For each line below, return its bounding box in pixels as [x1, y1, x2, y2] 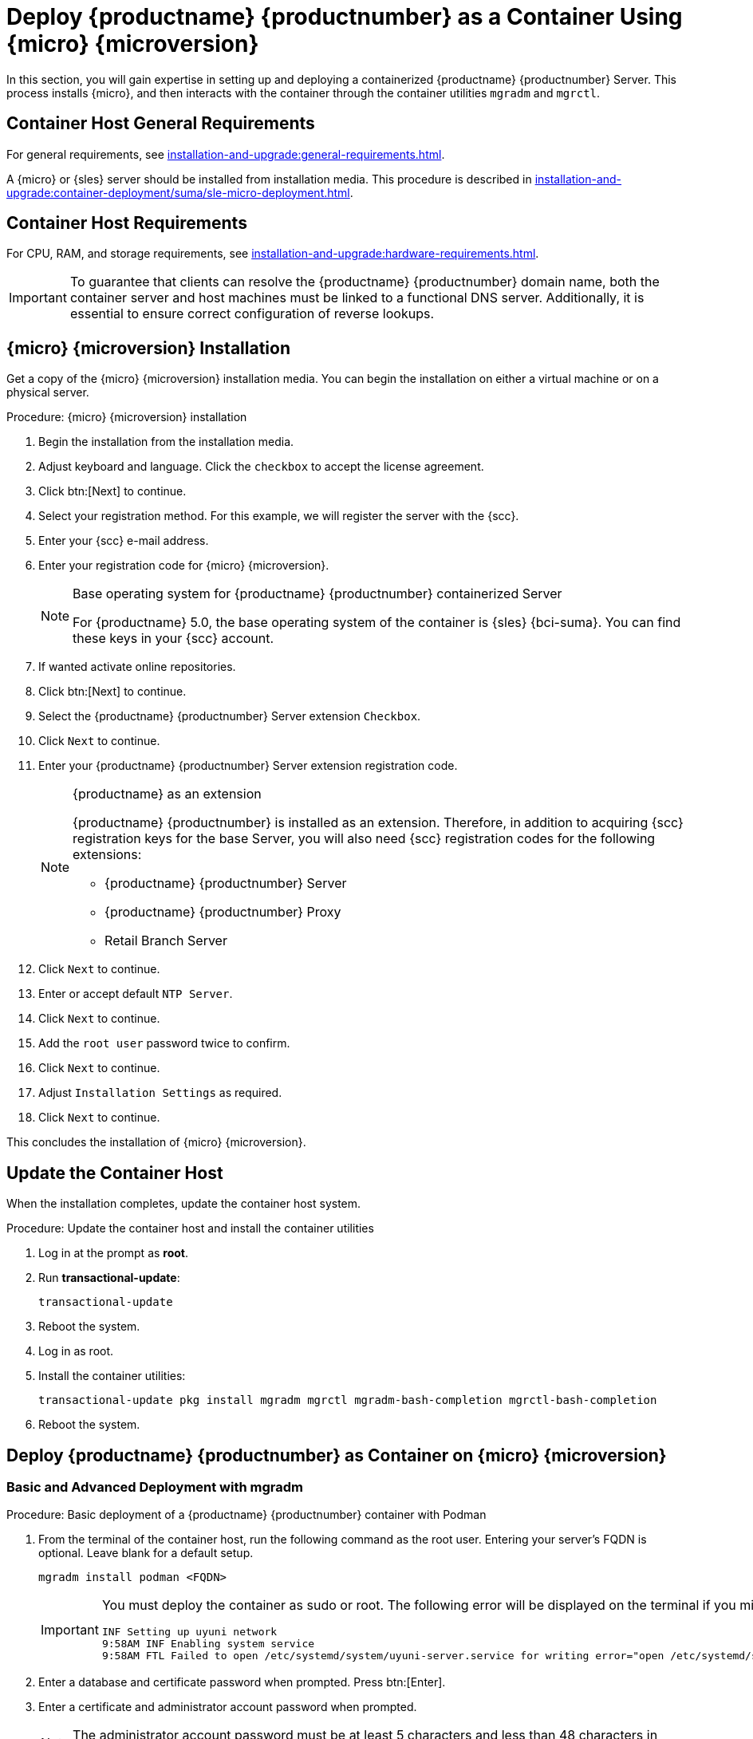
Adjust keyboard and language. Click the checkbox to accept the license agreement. [38, 459, 484, 474]
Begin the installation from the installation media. [38, 435, 294, 449]
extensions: [73, 846, 142, 863]
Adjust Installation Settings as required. [38, 1086, 282, 1100]
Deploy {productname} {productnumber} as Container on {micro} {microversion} [6, 1445, 667, 1465]
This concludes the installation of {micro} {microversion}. [6, 1135, 306, 1149]
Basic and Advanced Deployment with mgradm [6, 1478, 303, 1495]
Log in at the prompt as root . [38, 1246, 189, 1260]
